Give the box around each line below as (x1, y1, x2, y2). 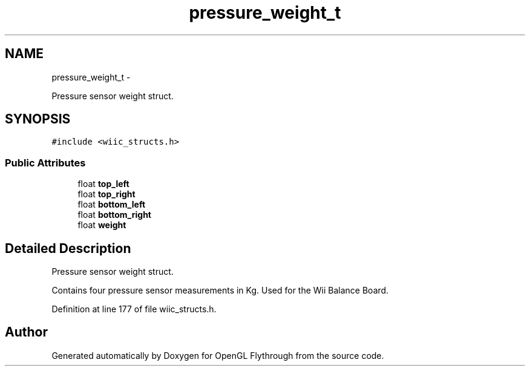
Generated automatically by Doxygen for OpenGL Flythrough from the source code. (51, 350, 384, 361)
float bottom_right (77, 209, 151, 220)
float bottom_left (77, 199, 146, 210)
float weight (77, 220, 126, 231)
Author (5, 324, 48, 340)
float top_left (77, 179, 129, 189)
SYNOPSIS (5, 111, 71, 127)
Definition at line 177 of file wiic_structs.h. (51, 304, 217, 315)
